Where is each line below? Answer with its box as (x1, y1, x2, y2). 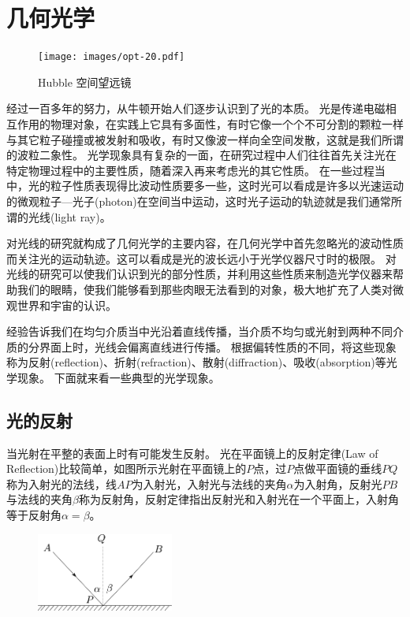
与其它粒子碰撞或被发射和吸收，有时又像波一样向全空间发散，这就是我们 (6, 131, 382, 147)
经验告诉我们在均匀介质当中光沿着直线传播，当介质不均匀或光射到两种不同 (6, 323, 393, 340)
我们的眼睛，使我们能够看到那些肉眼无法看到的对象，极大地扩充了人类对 (17, 281, 393, 297)
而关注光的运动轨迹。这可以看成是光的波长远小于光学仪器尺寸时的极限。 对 (6, 250, 397, 266)
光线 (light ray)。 (28, 208, 111, 225)
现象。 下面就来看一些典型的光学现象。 (17, 369, 220, 385)
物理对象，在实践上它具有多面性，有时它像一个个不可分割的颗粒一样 (50, 115, 404, 132)
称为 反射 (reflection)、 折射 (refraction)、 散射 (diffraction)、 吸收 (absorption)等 (6, 354, 386, 370)
